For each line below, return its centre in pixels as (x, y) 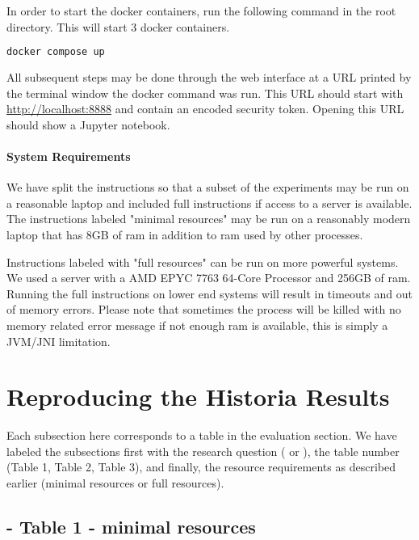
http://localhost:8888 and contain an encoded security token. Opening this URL (205, 109)
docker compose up (56, 52)
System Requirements (69, 156)
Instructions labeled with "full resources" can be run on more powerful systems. (203, 262)
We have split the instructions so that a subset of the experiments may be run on (208, 187)
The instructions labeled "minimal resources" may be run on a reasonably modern (209, 219)
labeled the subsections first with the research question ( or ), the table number (203, 451)
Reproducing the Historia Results (198, 397)
